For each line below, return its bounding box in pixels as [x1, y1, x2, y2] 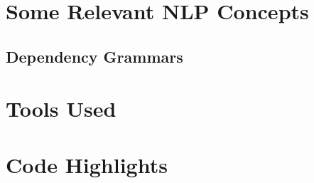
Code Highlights [6, 150, 168, 179]
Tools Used [6, 94, 117, 123]
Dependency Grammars [6, 45, 183, 67]
